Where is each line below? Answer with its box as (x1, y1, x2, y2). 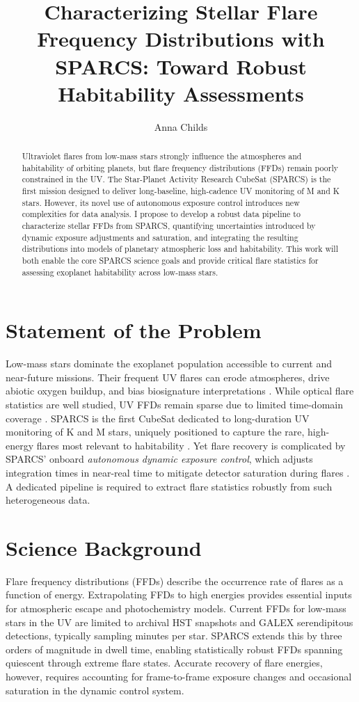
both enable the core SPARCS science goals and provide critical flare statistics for (22, 254, 319, 266)
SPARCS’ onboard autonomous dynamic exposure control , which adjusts (6, 452, 313, 466)
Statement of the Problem (6, 316, 262, 344)
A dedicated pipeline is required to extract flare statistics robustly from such (6, 479, 333, 493)
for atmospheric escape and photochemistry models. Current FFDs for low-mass (6, 601, 346, 616)
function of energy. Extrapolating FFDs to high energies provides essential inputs (6, 587, 352, 602)
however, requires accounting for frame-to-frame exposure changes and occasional (6, 669, 352, 684)
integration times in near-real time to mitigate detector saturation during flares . (6, 465, 350, 479)
